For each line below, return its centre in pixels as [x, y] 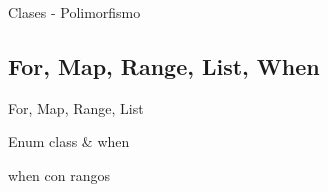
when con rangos [59, 174]
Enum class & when [69, 141]
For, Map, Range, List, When [164, 65]
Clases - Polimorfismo [74, 12]
